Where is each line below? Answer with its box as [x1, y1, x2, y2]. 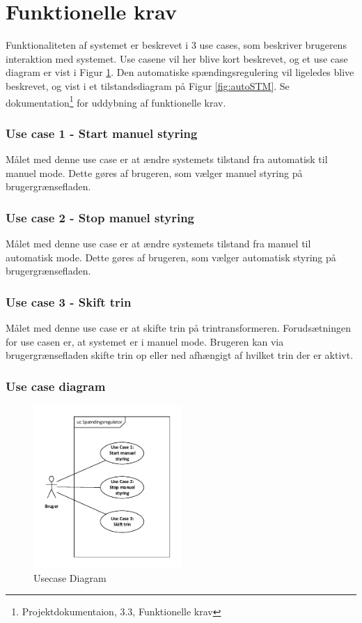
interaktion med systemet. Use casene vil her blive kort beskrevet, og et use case [6, 51, 348, 66]
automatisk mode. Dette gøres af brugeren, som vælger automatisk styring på [6, 249, 336, 264]
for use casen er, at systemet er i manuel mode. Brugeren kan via [6, 334, 284, 348]
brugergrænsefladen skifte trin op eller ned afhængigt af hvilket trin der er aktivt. [6, 348, 354, 362]
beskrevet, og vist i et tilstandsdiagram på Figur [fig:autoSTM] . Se [6, 78, 290, 93]
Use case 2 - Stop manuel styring [6, 208, 194, 226]
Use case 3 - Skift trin [6, 293, 132, 310]
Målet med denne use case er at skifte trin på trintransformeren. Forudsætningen [6, 320, 351, 334]
